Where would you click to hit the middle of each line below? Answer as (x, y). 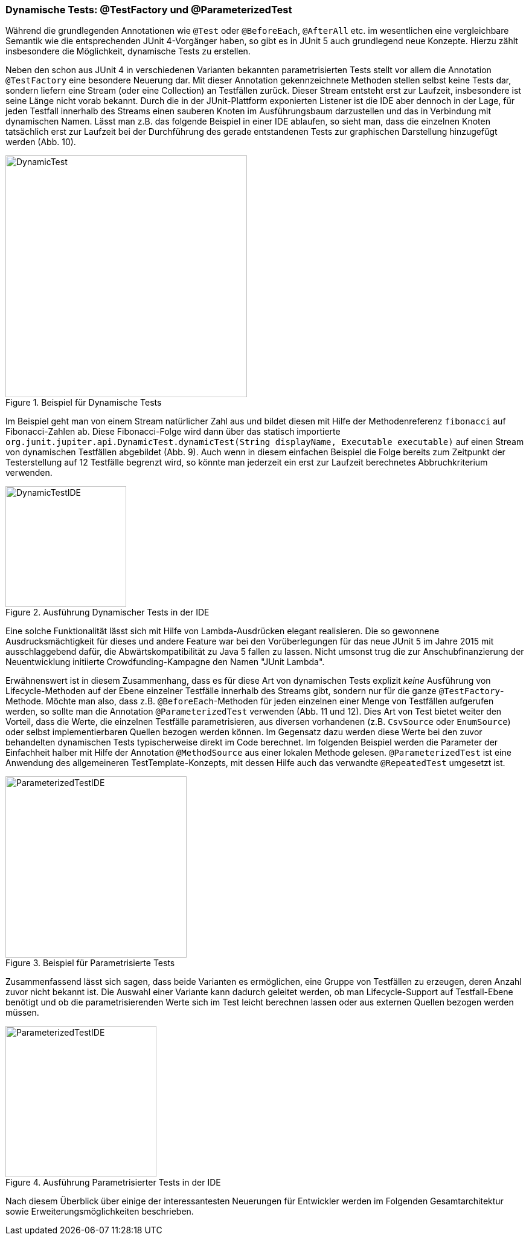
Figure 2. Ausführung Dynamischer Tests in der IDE (107, 612)
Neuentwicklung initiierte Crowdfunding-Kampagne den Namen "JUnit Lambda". (165, 662)
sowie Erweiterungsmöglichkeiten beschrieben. (100, 1212)
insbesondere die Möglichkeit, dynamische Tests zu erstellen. (128, 51)
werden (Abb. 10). (41, 142)
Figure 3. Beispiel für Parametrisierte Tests (90, 963)
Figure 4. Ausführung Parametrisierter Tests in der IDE (113, 1183)
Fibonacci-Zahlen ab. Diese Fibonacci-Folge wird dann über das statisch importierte (173, 432)
